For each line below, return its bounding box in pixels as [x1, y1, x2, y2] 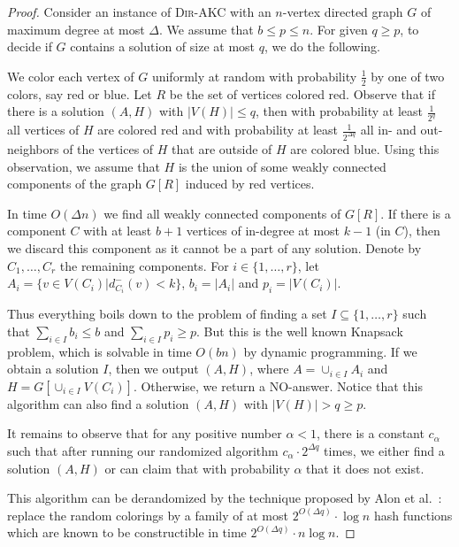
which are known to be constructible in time [7, 523, 247, 542]
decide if [7, 37, 52, 56]
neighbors [7, 139, 59, 158]
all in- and [360, 120, 417, 139]
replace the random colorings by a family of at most [7, 505, 288, 524]
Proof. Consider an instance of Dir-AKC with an [7, 3, 272, 20]
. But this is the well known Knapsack [196, 321, 403, 340]
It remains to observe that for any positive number [7, 424, 282, 443]
